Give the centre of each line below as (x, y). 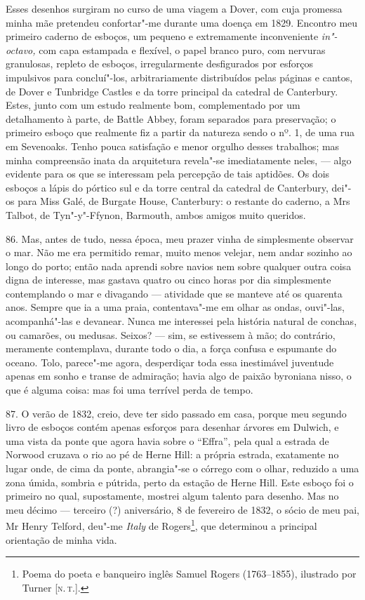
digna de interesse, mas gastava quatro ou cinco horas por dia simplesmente (168, 280)
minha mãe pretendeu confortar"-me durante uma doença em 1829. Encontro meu (182, 22)
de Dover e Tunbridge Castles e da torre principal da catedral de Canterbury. (172, 91)
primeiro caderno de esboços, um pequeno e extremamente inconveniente (162, 36)
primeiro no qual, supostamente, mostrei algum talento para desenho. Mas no (172, 496)
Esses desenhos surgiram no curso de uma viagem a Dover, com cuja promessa (174, 8)
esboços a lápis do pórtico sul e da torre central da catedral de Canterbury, (167, 187)
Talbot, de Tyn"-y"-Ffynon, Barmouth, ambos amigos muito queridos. (156, 214)
